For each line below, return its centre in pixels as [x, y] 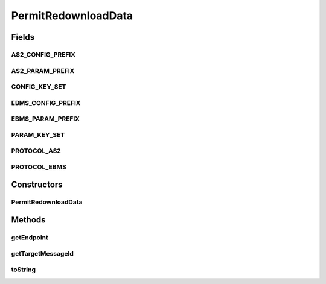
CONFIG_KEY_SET [39, 87]
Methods [28, 220]
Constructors [37, 185]
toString [24, 270]
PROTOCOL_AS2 [36, 151]
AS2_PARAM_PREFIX [43, 71]
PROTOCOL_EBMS [39, 167]
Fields [23, 37]
